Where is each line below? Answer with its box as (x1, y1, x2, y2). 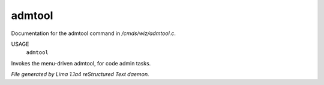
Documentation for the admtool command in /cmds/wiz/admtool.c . (11, 30, 176, 37)
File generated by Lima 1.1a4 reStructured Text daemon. (11, 71, 149, 78)
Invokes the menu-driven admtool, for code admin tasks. (11, 59, 151, 67)
